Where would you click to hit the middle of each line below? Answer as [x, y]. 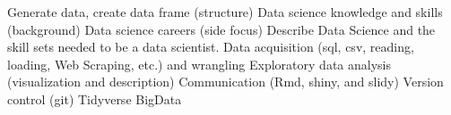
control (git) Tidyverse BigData [95, 99]
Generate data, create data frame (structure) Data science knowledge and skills [225, 12]
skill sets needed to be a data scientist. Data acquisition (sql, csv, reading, [211, 47]
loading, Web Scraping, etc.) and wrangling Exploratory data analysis [199, 64]
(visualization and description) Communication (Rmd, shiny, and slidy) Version [225, 82]
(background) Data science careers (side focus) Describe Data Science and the [221, 29]
